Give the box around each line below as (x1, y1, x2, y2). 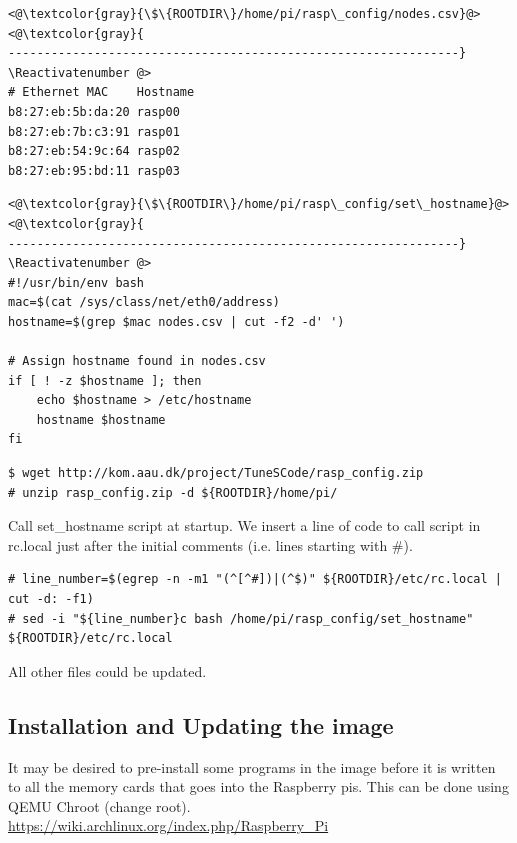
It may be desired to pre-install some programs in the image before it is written (8, 756, 496, 777)
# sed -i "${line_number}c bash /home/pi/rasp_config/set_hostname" (8, 611, 474, 626)
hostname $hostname (36, 412, 166, 427)
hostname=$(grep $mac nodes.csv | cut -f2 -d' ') (8, 314, 345, 329)
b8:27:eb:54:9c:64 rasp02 (8, 144, 180, 159)
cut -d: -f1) (8, 592, 94, 607)
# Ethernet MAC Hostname (8, 85, 195, 100)
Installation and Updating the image (8, 709, 394, 740)
